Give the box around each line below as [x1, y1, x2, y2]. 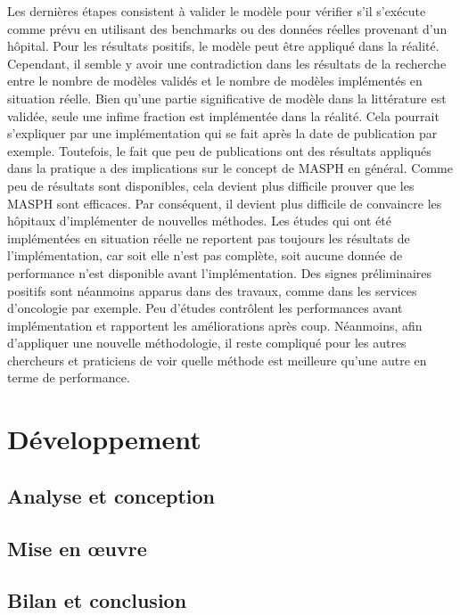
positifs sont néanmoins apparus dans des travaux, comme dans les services [7, 281, 417, 299]
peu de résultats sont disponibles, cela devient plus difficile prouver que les [7, 176, 415, 194]
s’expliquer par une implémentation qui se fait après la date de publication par [7, 124, 438, 143]
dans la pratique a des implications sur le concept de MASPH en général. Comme [7, 159, 453, 177]
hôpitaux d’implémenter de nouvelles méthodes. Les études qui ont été [7, 211, 392, 230]
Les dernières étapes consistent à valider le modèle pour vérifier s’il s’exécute [7, 2, 426, 20]
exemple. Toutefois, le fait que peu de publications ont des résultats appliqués [7, 141, 431, 160]
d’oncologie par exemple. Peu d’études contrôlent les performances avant [7, 299, 403, 317]
